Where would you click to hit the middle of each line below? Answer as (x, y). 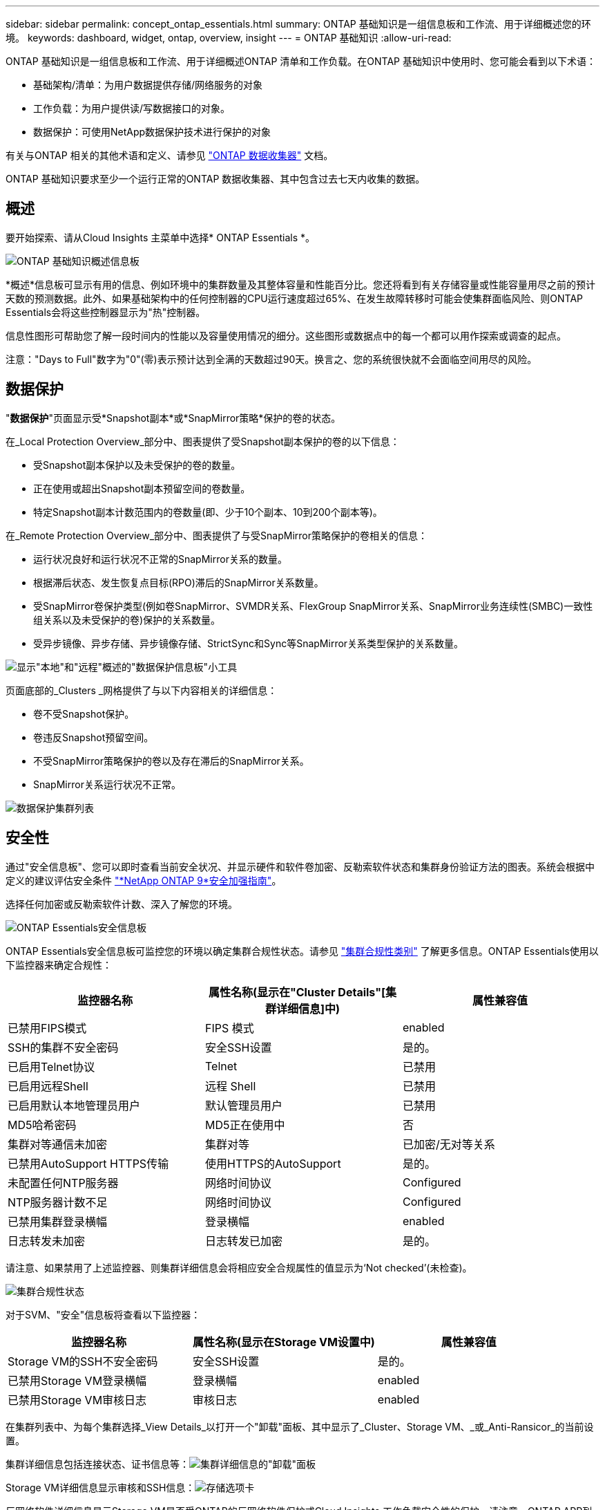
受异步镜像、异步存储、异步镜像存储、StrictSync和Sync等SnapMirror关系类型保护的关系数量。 (249, 643)
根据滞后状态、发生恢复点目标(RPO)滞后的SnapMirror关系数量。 (179, 582)
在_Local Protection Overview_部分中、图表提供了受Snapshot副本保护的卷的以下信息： (203, 441)
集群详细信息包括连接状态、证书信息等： (97, 1464)
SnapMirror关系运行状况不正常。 (107, 784)
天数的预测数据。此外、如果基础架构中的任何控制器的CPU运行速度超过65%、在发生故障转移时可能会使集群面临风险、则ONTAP (295, 298)
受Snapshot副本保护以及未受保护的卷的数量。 (137, 465)
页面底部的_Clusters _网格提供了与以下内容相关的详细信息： (142, 690)
